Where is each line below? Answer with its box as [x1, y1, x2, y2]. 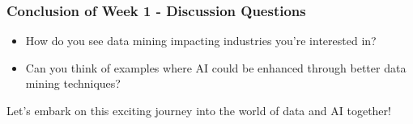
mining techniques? [25, 75, 121, 92]
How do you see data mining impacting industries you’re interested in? [25, 32, 377, 49]
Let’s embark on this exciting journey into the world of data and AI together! [6, 102, 391, 118]
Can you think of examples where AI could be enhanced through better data [25, 59, 407, 76]
